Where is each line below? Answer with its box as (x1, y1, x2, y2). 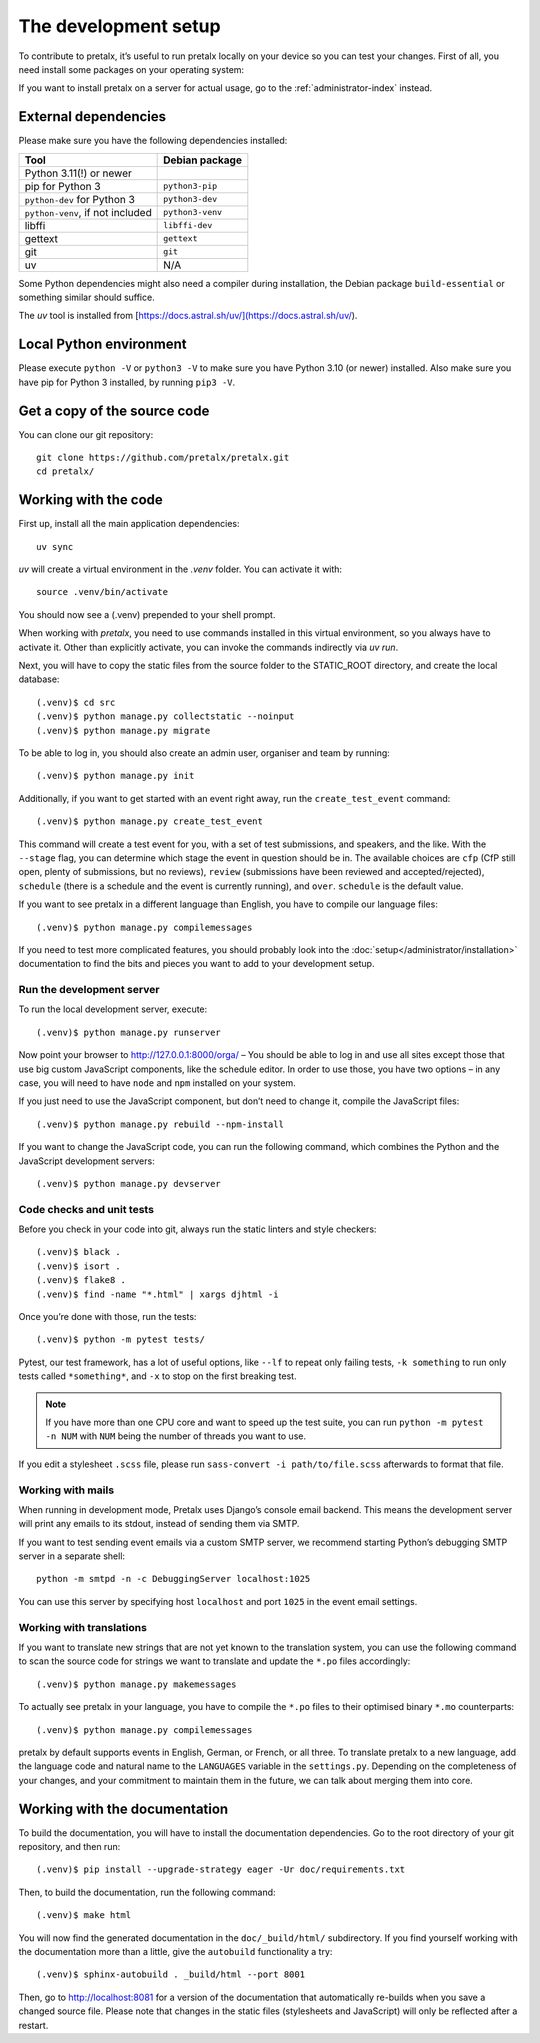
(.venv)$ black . (36, 1246, 121, 1258)
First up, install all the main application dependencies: (18, 518, 240, 530)
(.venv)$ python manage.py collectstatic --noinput (36, 711, 295, 722)
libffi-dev (163, 220, 213, 231)
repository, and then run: (18, 1841, 121, 1853)
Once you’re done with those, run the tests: (18, 1311, 197, 1323)
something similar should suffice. (18, 291, 155, 304)
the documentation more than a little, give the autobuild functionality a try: (18, 1945, 333, 1957)
